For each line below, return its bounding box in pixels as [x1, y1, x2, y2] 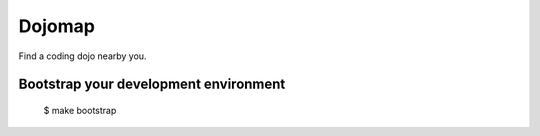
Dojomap [18, 15, 95, 37]
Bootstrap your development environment [18, 76, 286, 93]
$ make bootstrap [43, 104, 117, 116]
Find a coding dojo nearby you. [18, 50, 147, 62]
